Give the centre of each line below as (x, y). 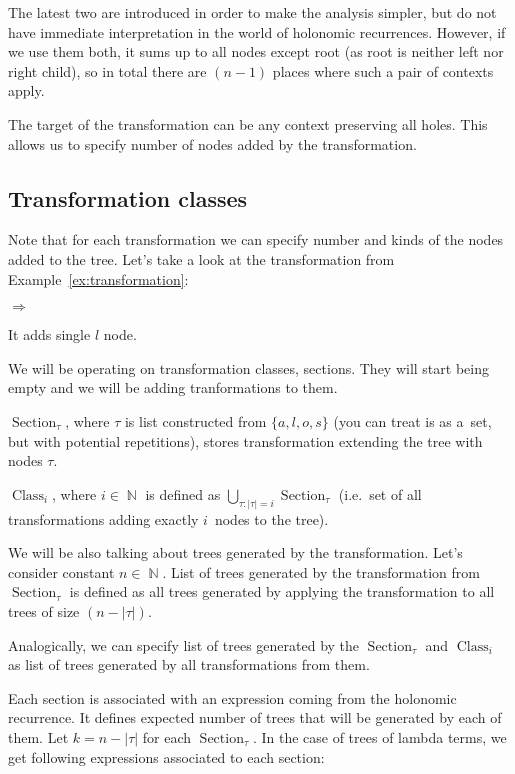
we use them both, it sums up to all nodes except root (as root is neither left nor (256, 51)
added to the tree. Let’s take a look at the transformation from (201, 258)
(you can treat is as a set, (412, 420)
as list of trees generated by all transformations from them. (189, 664)
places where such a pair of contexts (383, 70)
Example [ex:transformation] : (98, 278)
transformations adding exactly (103, 518)
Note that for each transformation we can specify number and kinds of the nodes (256, 239)
